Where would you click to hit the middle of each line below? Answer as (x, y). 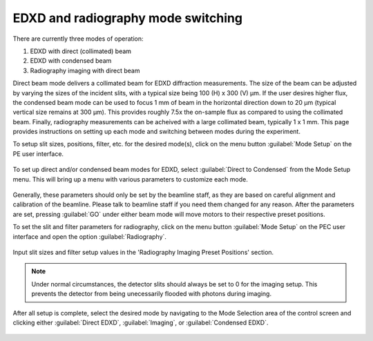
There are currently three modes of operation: (78, 39)
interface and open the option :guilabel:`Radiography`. (90, 236)
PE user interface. (38, 154)
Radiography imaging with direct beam (85, 70)
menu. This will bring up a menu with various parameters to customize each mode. (131, 179)
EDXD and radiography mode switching (128, 18)
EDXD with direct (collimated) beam (80, 51)
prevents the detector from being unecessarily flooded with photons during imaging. (152, 294)
